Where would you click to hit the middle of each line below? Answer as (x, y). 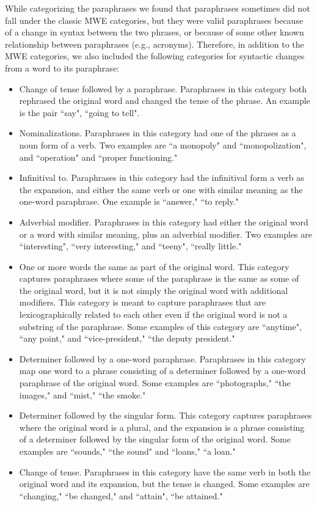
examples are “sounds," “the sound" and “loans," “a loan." (127, 451)
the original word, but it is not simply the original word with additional (154, 290)
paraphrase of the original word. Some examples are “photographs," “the (155, 383)
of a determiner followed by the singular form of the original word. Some (155, 439)
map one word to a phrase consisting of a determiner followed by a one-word (162, 371)
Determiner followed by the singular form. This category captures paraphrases (166, 415)
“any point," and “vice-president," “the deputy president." (127, 338)
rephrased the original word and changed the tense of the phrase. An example (165, 101)
